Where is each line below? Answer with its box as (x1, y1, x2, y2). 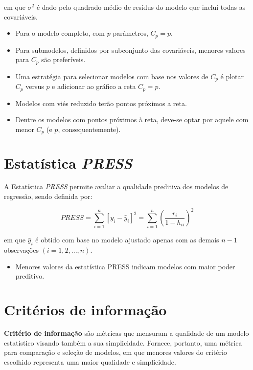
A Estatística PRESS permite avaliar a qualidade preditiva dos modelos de (4, 181, 229, 192)
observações (4, 245, 39, 255)
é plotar (220, 71, 244, 81)
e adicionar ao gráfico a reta (52, 81, 136, 91)
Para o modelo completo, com (15, 28, 105, 38)
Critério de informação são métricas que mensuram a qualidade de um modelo (4, 328, 249, 338)
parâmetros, (113, 28, 148, 38)
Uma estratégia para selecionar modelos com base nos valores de (15, 71, 208, 81)
